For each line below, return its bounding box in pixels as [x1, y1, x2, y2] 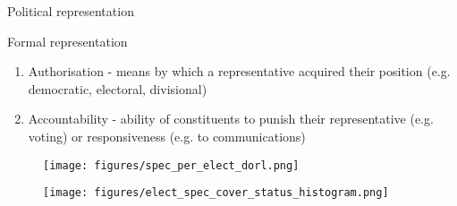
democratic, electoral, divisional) [28, 79, 207, 98]
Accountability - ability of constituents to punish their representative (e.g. [28, 109, 434, 128]
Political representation [7, 2, 134, 20]
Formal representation [7, 31, 128, 50]
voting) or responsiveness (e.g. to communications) [28, 126, 306, 145]
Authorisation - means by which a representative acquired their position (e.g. [28, 62, 451, 81]
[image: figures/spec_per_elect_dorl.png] [43, 159, 300, 172]
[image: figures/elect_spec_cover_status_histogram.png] [43, 186, 389, 200]
